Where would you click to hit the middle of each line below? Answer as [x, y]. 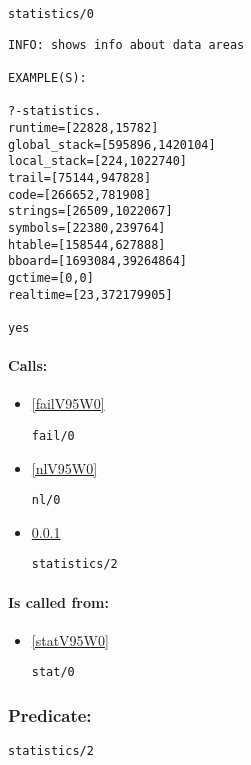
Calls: [28, 365]
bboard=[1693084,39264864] [97, 261]
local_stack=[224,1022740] [97, 161]
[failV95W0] [68, 403]
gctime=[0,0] [51, 277]
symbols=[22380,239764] [87, 227]
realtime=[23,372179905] [90, 294]
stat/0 [53, 672]
